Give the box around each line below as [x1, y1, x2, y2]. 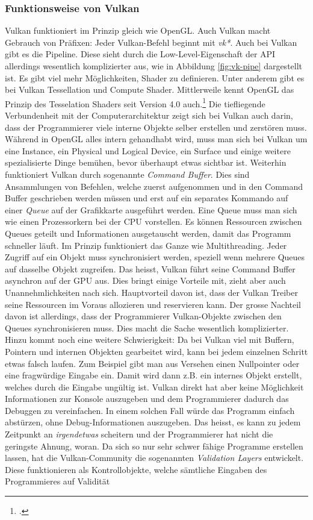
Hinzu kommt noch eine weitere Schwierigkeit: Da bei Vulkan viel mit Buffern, [5, 333, 294, 346]
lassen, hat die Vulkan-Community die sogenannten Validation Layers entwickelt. [5, 451, 304, 464]
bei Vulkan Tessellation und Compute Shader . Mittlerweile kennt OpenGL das [5, 83, 294, 96]
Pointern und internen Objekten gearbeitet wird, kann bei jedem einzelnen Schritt [5, 345, 308, 357]
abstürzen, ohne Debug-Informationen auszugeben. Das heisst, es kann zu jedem [5, 416, 301, 428]
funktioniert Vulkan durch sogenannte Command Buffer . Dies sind [5, 168, 250, 180]
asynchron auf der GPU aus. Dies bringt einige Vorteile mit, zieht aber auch [5, 274, 286, 287]
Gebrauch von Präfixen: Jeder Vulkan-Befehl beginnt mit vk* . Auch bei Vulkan [5, 36, 297, 48]
